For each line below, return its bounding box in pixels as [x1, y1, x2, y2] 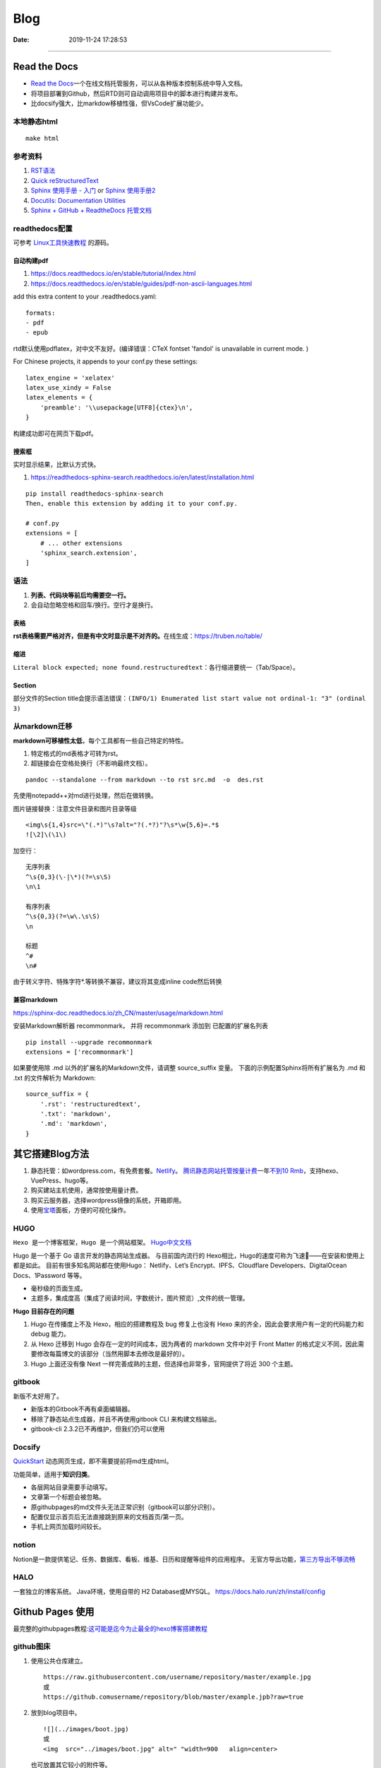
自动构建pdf [13, 257, 49, 265]
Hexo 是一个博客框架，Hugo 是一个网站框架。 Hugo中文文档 [13, 1238, 192, 1247]
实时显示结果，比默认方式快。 [13, 460, 100, 468]
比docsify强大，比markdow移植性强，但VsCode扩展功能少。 [30, 99, 207, 107]
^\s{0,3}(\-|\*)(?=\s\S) [25, 873, 111, 880]
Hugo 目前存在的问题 [13, 1307, 74, 1315]
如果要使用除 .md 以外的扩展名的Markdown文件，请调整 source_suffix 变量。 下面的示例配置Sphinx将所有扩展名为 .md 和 [13, 1064, 366, 1072]
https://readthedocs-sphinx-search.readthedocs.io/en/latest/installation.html [30, 473, 254, 482]
